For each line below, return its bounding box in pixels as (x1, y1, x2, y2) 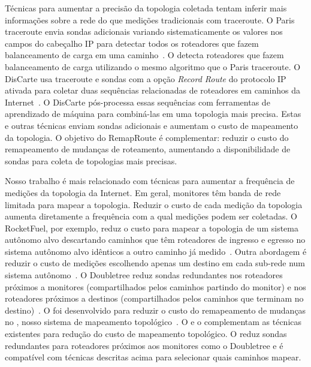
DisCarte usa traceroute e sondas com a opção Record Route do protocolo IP (5, 72, 286, 85)
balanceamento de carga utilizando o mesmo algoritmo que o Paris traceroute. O (5, 60, 301, 73)
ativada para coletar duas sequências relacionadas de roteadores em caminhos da (5, 84, 300, 97)
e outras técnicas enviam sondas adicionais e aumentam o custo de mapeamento (5, 119, 298, 131)
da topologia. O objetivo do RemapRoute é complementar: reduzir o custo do (5, 131, 289, 143)
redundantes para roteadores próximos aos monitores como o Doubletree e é (5, 339, 283, 351)
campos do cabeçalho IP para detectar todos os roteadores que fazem (5, 37, 259, 49)
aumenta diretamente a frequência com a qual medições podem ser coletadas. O (5, 210, 297, 222)
